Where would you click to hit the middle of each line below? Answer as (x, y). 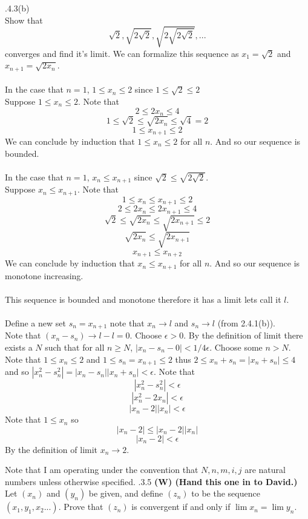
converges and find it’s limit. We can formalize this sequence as (122, 53)
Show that (24, 20)
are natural (265, 470)
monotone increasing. (44, 275)
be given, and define (126, 493)
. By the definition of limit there (243, 335)
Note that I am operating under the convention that (102, 470)
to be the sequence (226, 493)
